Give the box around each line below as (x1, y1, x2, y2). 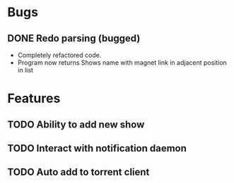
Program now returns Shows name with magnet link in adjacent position (17, 58, 228, 67)
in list (17, 66, 34, 74)
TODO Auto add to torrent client (7, 166, 150, 178)
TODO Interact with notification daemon (7, 142, 187, 154)
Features (7, 91, 61, 106)
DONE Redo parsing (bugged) (7, 32, 141, 44)
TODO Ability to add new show (7, 118, 145, 130)
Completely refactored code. (17, 51, 102, 59)
